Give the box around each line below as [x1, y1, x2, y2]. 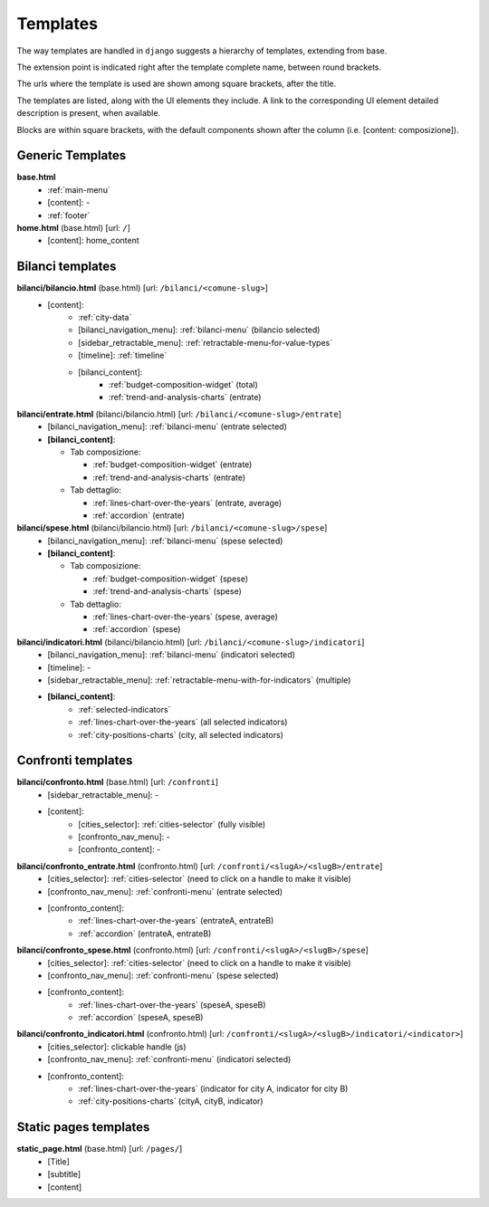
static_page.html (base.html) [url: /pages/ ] [16, 1144, 183, 1154]
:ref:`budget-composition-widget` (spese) [92, 573, 249, 584]
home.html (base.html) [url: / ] [16, 222, 131, 233]
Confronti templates [16, 752, 133, 769]
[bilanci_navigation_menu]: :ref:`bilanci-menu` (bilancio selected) [78, 324, 321, 335]
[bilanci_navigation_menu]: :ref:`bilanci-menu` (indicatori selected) [47, 649, 296, 660]
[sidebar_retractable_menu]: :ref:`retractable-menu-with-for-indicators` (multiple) [47, 675, 351, 685]
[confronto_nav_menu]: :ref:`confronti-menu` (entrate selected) [47, 886, 283, 896]
